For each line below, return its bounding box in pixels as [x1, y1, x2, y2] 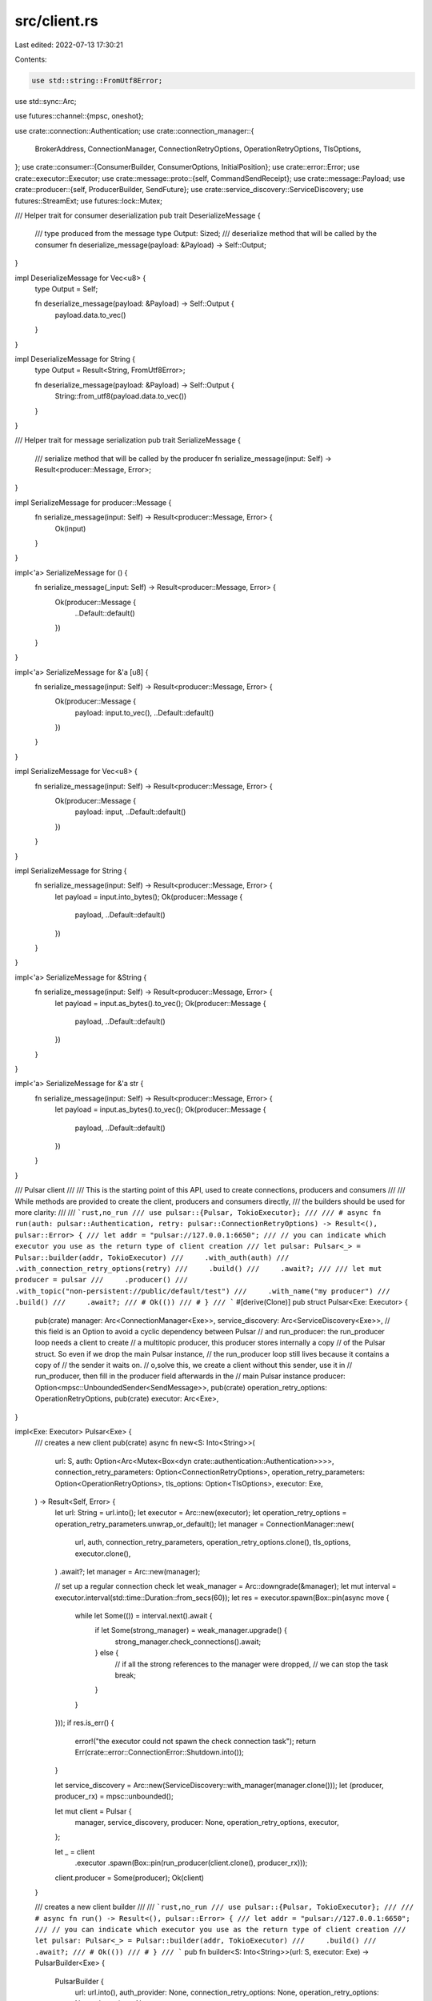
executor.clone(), [74, 1549, 131, 1558]
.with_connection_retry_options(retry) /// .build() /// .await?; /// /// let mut [14, 1264, 382, 1273]
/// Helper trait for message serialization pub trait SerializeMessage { [14, 435, 242, 445]
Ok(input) [54, 523, 86, 533]
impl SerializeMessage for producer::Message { [14, 497, 172, 507]
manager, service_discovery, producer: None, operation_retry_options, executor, [74, 1817, 339, 1827]
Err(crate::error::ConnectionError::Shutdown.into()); [74, 1747, 244, 1757]
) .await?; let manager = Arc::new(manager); [54, 1566, 201, 1576]
